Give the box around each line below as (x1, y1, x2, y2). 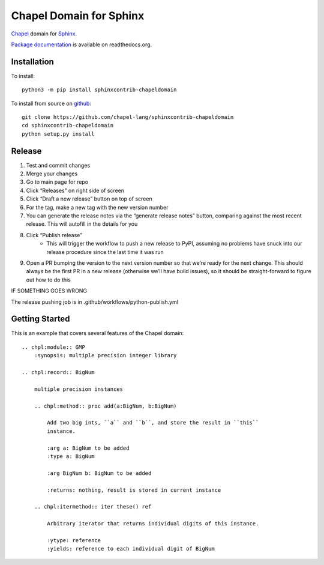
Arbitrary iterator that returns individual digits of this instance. (47, 520, 259, 527)
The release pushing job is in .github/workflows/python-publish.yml (11, 298, 178, 306)
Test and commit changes (26, 162, 91, 169)
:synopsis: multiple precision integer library (34, 352, 177, 359)
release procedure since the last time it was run (46, 248, 164, 255)
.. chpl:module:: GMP (22, 343, 85, 351)
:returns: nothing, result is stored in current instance (47, 486, 221, 494)
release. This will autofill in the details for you (26, 220, 138, 228)
